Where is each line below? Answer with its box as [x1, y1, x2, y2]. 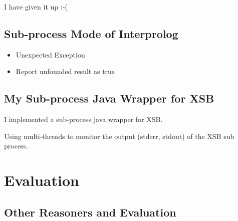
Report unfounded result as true [16, 66, 115, 76]
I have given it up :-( [4, 1, 68, 11]
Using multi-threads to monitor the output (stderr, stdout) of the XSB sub [4, 130, 234, 141]
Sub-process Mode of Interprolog [4, 25, 178, 41]
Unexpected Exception [16, 49, 85, 59]
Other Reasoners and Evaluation [4, 204, 176, 219]
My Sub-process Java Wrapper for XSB [4, 90, 214, 106]
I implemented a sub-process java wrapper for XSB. [4, 114, 163, 124]
